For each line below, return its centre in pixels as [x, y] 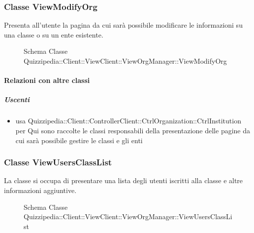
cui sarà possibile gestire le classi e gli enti [79, 140]
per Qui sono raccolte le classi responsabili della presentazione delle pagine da [133, 130]
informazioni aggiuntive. [40, 190]
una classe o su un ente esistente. [54, 34]
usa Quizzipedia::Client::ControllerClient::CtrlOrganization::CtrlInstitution [128, 121]
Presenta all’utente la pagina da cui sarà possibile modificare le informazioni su [123, 25]
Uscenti [17, 99]
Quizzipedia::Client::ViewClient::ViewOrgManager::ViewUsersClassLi [128, 216]
